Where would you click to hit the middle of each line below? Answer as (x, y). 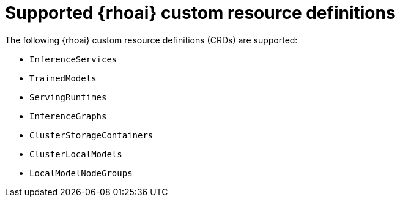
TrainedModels (63, 78)
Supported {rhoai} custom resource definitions (200, 13)
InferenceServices (73, 59)
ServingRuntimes (68, 97)
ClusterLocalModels (76, 154)
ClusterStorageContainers (91, 135)
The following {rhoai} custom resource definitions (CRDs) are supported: (151, 40)
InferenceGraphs (68, 116)
